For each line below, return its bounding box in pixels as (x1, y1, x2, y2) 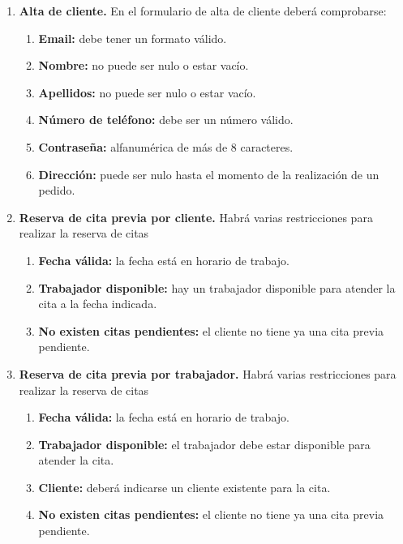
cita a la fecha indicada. (38, 295, 157, 312)
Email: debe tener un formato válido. (38, 29, 227, 46)
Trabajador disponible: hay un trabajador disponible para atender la (38, 279, 396, 296)
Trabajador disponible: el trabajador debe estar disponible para (38, 435, 371, 452)
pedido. (38, 182, 75, 199)
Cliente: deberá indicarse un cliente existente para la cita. (38, 478, 331, 495)
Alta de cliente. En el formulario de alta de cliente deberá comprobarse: (19, 2, 387, 19)
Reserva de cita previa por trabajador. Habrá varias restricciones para (19, 365, 397, 382)
